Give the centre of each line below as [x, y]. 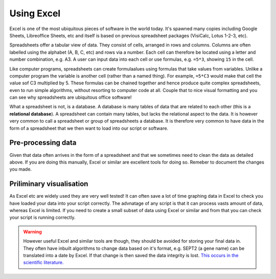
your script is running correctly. [43, 218]
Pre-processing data [43, 143]
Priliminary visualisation [49, 184]
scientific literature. [43, 263]
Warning [32, 231]
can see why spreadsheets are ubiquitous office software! [71, 98]
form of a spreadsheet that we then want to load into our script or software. [89, 128]
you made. [21, 169]
